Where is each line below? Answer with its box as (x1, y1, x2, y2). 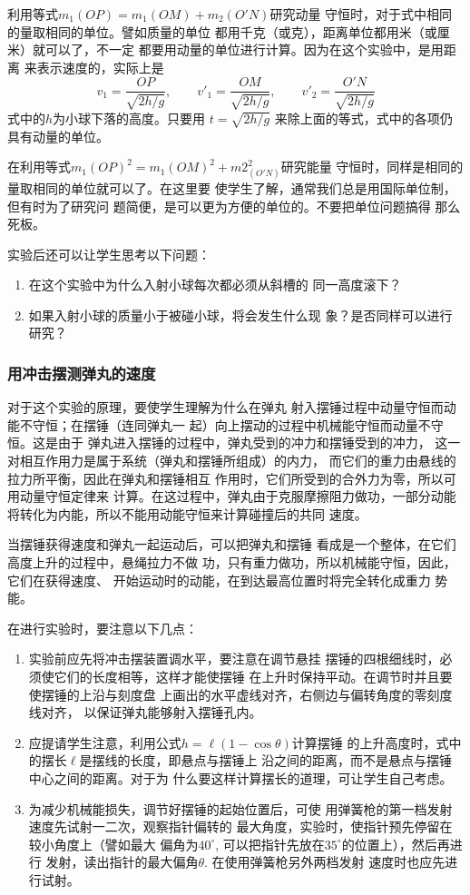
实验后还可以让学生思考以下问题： (7, 244, 211, 263)
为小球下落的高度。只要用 (53, 108, 206, 127)
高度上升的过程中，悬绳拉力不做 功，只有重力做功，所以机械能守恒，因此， (7, 553, 456, 572)
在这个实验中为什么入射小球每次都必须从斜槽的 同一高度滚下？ (28, 275, 402, 294)
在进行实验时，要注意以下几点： (7, 618, 198, 637)
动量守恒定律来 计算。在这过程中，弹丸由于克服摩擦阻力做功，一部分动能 (19, 487, 456, 506)
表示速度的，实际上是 (36, 57, 164, 76)
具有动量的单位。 (7, 126, 109, 145)
